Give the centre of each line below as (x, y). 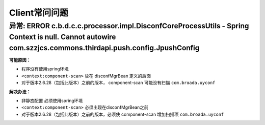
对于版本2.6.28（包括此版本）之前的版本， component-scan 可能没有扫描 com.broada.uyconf (118, 83)
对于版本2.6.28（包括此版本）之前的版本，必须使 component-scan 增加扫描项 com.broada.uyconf (123, 114)
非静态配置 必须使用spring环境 (52, 101)
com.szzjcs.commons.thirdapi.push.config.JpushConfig (104, 48)
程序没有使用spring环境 (45, 69)
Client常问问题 (39, 13)
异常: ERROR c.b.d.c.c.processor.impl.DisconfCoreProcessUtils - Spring (129, 26)
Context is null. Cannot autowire (63, 37)
